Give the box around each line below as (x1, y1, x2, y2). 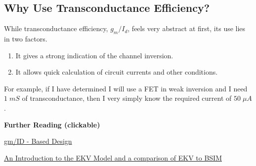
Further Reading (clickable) (4, 119, 100, 129)
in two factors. (4, 34, 47, 43)
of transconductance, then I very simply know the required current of (22, 93, 232, 103)
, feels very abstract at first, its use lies (128, 23, 246, 34)
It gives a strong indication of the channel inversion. (15, 50, 173, 60)
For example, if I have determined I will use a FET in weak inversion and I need (4, 83, 248, 93)
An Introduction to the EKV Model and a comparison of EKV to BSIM (4, 152, 222, 163)
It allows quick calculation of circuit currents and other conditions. (15, 67, 218, 77)
